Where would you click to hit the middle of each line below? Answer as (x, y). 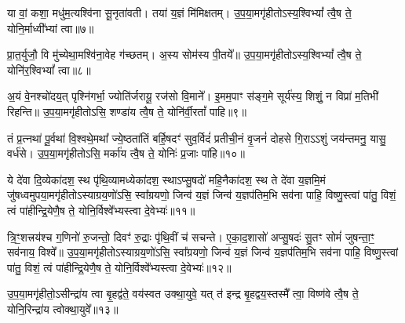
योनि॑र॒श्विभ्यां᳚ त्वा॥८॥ (49, 69)
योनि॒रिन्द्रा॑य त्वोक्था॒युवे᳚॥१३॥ (63, 308)
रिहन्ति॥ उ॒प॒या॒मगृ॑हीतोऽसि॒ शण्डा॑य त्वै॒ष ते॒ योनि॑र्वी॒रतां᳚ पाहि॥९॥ (127, 111)
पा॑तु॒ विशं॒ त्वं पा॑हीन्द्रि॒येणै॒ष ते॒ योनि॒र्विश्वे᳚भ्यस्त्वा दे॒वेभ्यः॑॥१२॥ (119, 267)
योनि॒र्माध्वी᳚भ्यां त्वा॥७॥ (51, 28)
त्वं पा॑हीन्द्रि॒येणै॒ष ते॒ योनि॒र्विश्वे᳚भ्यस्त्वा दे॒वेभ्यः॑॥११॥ (101, 210)
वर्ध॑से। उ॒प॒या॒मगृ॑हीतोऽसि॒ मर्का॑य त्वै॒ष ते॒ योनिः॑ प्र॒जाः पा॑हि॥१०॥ (126, 153)
